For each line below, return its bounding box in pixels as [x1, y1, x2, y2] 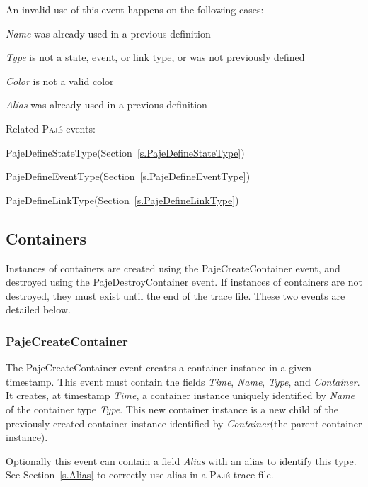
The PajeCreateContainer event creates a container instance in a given [6, 360, 312, 375]
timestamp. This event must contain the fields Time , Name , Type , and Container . [6, 374, 360, 388]
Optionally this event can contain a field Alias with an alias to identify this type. [6, 453, 357, 468]
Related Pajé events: [6, 121, 96, 135]
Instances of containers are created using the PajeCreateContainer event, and [6, 260, 340, 275]
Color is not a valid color [6, 73, 114, 88]
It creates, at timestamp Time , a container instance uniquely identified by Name [6, 388, 355, 403]
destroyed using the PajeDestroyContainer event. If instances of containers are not [6, 274, 362, 289]
